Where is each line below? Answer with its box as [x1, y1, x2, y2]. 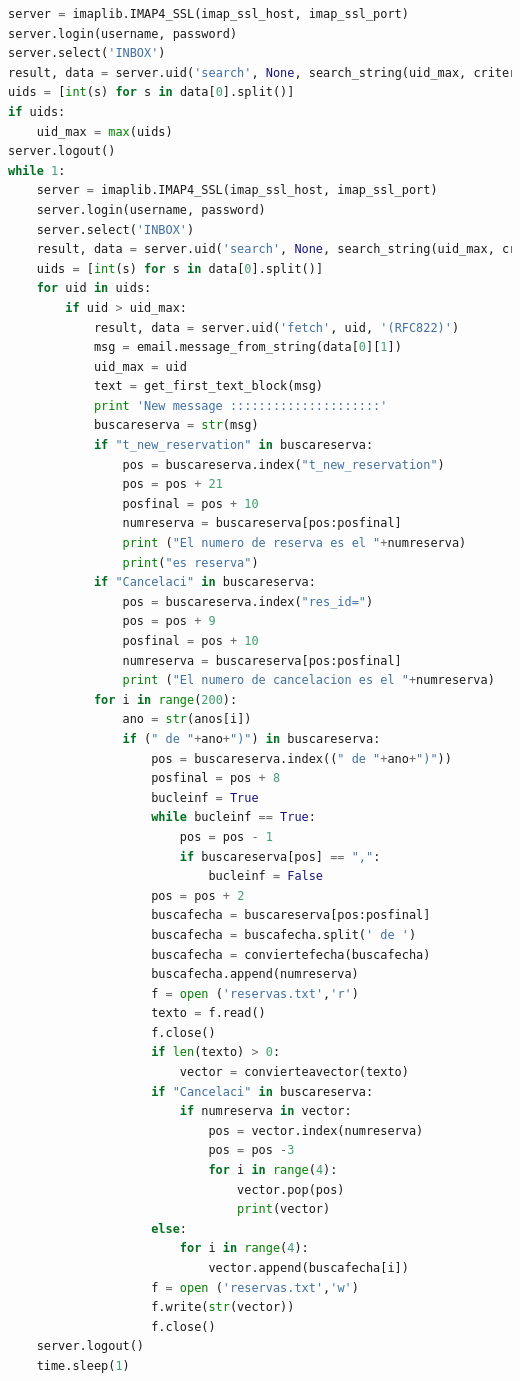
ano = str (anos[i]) [122, 712, 252, 727]
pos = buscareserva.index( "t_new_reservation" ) [122, 457, 445, 472]
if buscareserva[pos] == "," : [179, 849, 381, 864]
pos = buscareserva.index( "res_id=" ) [122, 594, 374, 609]
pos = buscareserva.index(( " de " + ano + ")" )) [151, 751, 452, 766]
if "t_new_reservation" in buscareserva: [93, 438, 374, 453]
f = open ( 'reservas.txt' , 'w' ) [151, 1280, 359, 1295]
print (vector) [237, 1202, 331, 1217]
